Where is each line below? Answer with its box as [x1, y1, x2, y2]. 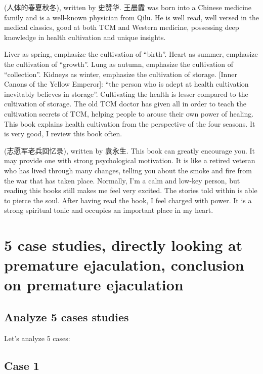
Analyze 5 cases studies [4, 309, 129, 325]
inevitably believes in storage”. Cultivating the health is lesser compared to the [4, 88, 248, 99]
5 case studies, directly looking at [4, 235, 243, 255]
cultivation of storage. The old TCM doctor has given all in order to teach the [4, 98, 247, 109]
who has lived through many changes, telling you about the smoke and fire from [4, 165, 252, 175]
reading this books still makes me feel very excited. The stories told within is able [4, 185, 257, 196]
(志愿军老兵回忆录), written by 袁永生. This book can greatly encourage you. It [4, 145, 255, 156]
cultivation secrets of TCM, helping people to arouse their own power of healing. [4, 108, 254, 119]
